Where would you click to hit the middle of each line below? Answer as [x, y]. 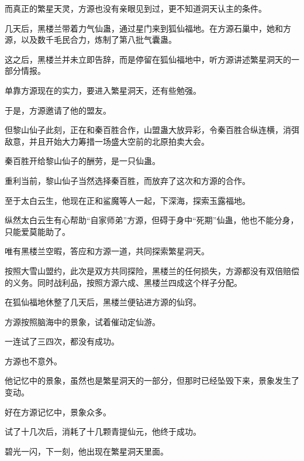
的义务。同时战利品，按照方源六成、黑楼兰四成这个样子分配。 [123, 282]
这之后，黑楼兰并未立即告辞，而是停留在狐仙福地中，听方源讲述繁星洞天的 [148, 59]
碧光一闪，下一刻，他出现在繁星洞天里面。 [87, 451]
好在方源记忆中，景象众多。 [58, 412]
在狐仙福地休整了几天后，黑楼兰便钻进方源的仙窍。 [103, 302]
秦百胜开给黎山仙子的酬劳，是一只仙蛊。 [82, 161]
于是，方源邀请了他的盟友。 [58, 110]
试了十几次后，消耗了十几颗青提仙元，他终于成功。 [103, 431]
